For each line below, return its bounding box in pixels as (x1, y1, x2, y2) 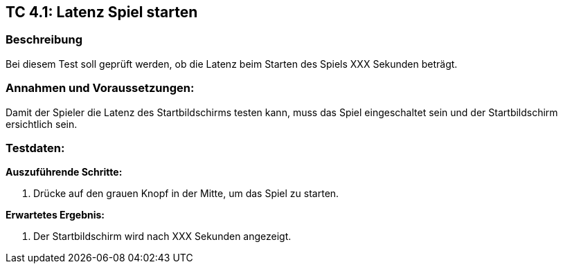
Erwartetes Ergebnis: (6, 209, 105, 221)
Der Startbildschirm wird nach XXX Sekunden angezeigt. (33, 230, 292, 243)
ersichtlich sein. (6, 118, 78, 130)
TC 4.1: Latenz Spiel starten (6, 3, 198, 21)
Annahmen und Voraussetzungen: (6, 81, 195, 95)
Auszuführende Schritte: (6, 166, 123, 178)
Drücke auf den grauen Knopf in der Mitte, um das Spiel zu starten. (33, 187, 339, 200)
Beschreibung (6, 33, 83, 47)
